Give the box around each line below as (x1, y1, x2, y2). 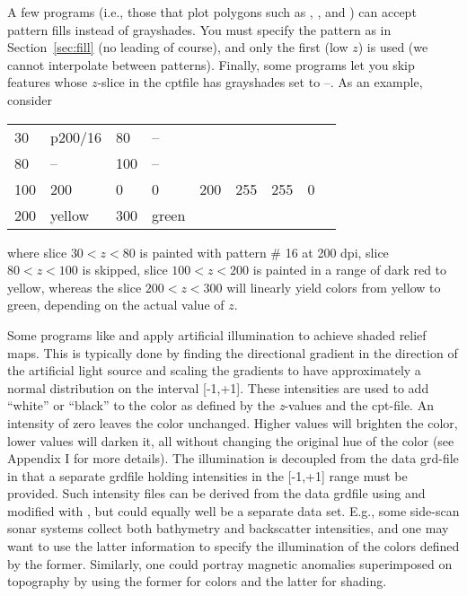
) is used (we (357, 38, 428, 57)
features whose (7, 73, 88, 92)
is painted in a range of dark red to (252, 260, 447, 279)
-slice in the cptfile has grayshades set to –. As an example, (97, 73, 423, 92)
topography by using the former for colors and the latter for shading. (7, 572, 387, 591)
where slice (7, 242, 67, 261)
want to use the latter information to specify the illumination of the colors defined (7, 537, 460, 556)
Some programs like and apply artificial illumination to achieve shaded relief (7, 325, 427, 344)
